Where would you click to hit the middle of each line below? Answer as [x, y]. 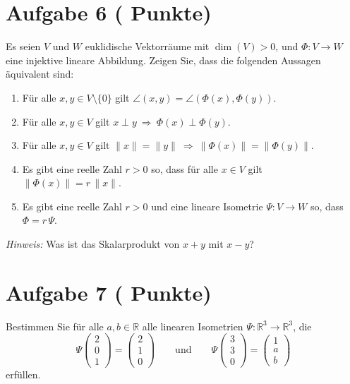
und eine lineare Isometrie [207, 206]
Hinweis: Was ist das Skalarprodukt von [93, 244]
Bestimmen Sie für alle [55, 326]
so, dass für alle [185, 168]
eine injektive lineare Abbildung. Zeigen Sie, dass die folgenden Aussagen [163, 60]
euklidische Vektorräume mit [147, 46]
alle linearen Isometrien [193, 326]
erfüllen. [23, 374]
